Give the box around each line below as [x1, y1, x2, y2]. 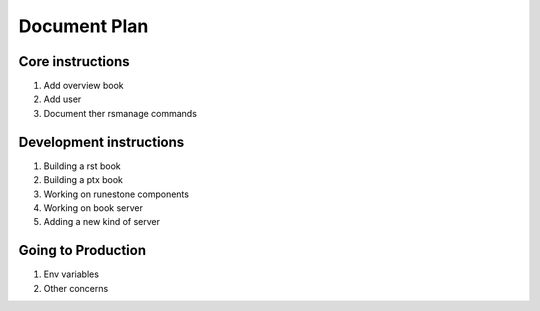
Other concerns [43, 282, 109, 294]
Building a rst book [43, 160, 121, 172]
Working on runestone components [43, 188, 190, 200]
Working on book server [43, 201, 144, 214]
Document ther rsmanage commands [43, 107, 197, 119]
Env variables [43, 268, 100, 280]
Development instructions [18, 133, 185, 150]
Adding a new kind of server [43, 216, 160, 228]
